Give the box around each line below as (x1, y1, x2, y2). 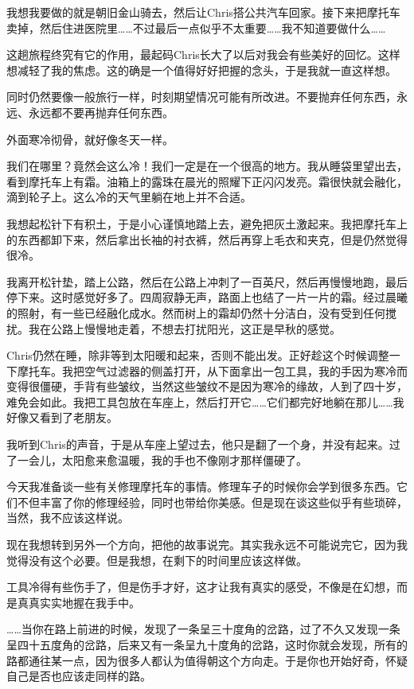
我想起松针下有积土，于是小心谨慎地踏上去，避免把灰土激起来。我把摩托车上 (6, 215, 408, 232)
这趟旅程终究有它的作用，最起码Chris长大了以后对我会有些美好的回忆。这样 (6, 46, 400, 63)
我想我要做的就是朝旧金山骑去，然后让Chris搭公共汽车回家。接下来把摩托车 (6, 4, 400, 20)
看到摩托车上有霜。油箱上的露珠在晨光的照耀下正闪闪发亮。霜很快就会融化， (6, 173, 408, 189)
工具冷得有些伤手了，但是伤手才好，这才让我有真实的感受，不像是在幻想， (6, 578, 396, 595)
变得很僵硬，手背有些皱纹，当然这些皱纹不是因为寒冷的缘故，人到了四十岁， (6, 378, 408, 395)
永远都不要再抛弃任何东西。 (28, 103, 174, 120)
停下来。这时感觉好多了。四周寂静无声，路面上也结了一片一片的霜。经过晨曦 (6, 289, 408, 306)
